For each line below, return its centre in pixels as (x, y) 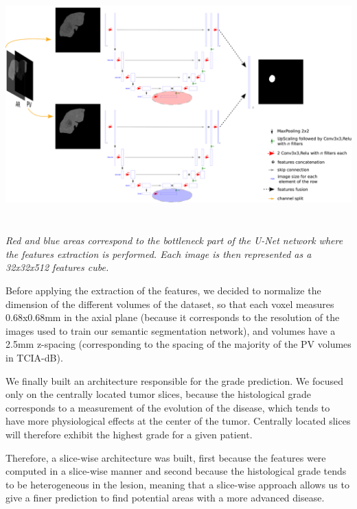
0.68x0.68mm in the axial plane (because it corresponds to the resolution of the (173, 317)
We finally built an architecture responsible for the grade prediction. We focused (175, 380)
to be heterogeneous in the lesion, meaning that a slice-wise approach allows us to (177, 484)
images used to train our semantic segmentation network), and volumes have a (171, 330)
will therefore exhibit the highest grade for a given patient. (129, 434)
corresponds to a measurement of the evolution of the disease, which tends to (168, 407)
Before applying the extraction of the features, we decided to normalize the (163, 291)
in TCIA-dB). (34, 357)
